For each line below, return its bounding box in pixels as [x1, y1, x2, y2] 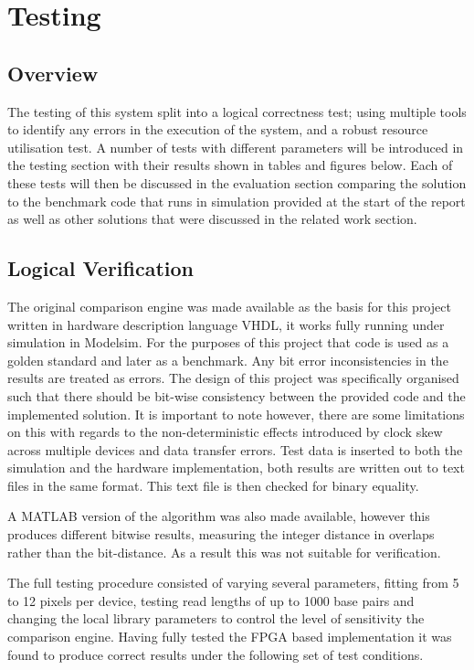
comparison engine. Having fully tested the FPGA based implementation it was [7, 627, 452, 646]
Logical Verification [7, 254, 195, 282]
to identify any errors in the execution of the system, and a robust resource [7, 120, 428, 139]
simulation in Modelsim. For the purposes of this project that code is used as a [7, 333, 449, 352]
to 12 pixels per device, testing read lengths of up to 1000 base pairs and [7, 590, 415, 610]
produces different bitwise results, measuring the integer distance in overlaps [7, 525, 435, 544]
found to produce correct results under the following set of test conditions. [7, 644, 424, 664]
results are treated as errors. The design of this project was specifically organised [7, 368, 459, 388]
